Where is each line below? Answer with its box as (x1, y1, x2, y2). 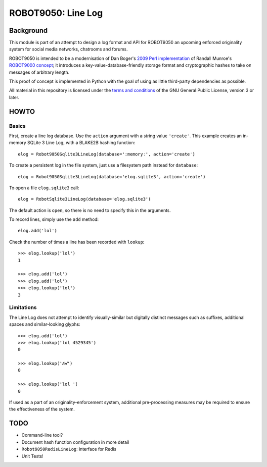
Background (9, 26, 48, 35)
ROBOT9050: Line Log (9, 7, 103, 18)
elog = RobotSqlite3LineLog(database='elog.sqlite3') (18, 196, 151, 202)
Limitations (9, 304, 37, 311)
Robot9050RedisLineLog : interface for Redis (21, 446, 117, 452)
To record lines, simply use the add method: (9, 216, 99, 222)
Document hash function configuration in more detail (21, 439, 130, 445)
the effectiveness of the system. (9, 406, 75, 412)
